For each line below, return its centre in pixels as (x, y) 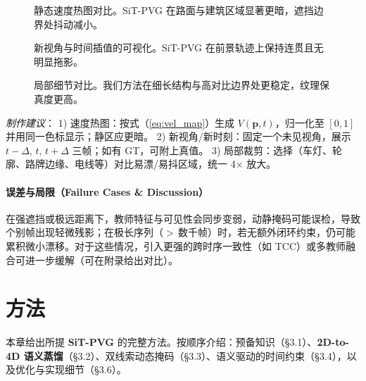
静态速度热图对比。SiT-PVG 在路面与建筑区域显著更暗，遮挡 (174, 10)
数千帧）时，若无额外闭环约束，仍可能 (267, 232)
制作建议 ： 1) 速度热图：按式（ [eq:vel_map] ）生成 (120, 122)
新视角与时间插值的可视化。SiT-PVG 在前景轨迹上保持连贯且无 (179, 48)
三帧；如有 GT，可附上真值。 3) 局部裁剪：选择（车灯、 (202, 150)
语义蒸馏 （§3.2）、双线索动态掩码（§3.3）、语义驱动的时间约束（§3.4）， (185, 355)
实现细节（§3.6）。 (86, 369)
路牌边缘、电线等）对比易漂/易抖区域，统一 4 (130, 164)
